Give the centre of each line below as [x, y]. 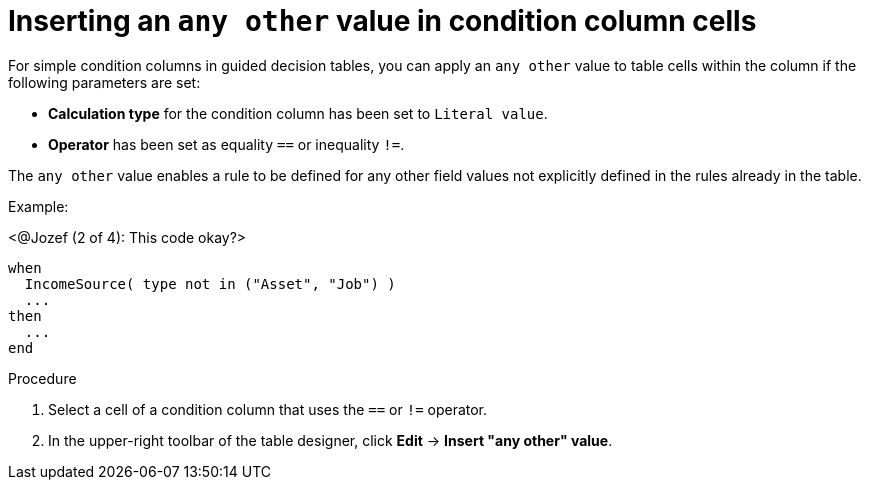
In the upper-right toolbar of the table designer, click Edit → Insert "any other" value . [330, 440]
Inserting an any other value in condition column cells [382, 21]
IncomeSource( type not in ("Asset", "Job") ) [210, 283]
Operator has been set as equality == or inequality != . [226, 144]
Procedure [42, 378]
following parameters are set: [104, 82]
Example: [38, 206]
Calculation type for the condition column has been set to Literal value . [298, 113]
